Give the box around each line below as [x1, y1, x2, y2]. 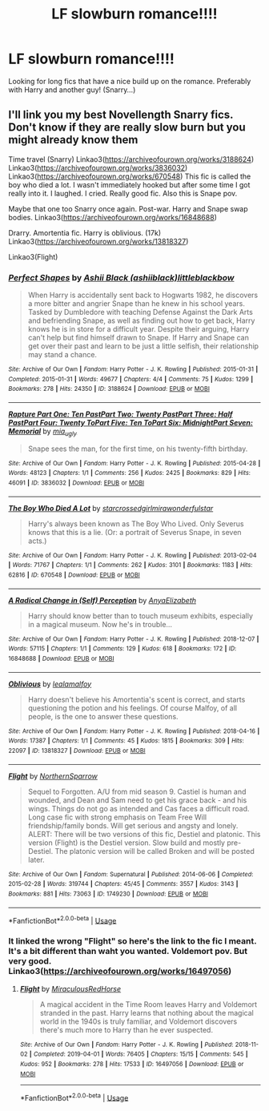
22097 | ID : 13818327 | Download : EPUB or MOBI [8, 747, 146, 755]
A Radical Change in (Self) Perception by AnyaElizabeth [8, 595, 197, 605]
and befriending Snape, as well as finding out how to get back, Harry [27, 316, 255, 325]
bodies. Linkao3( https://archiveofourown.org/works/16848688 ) [8, 212, 218, 222]
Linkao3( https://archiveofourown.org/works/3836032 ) [8, 163, 188, 172]
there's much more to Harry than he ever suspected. [39, 1024, 214, 1034]
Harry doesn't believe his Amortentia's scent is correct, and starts [27, 694, 246, 704]
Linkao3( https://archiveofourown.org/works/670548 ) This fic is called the [8, 171, 251, 181]
